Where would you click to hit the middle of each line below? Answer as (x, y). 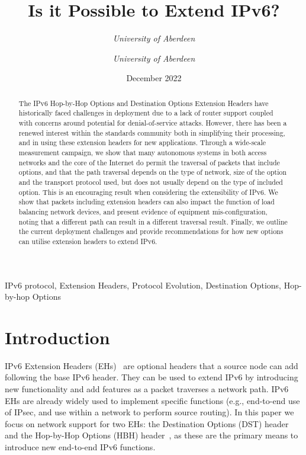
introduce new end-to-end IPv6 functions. (80, 447)
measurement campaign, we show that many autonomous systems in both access (143, 152)
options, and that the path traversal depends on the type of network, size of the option (153, 172)
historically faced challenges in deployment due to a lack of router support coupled (146, 113)
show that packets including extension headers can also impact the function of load (146, 202)
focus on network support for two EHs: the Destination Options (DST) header (147, 423)
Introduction (57, 337)
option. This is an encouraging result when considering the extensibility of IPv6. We (148, 192)
